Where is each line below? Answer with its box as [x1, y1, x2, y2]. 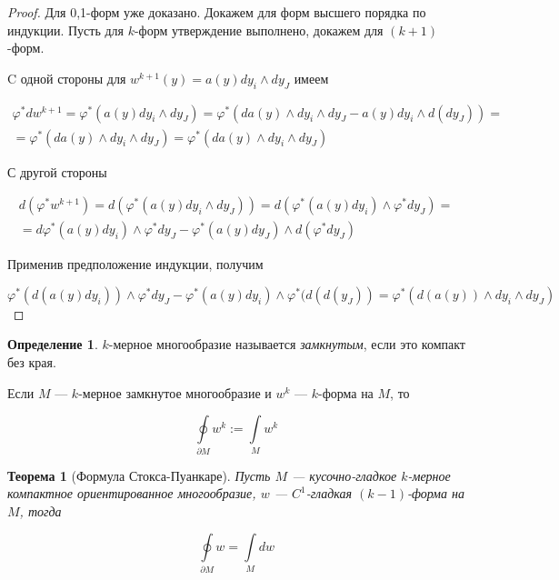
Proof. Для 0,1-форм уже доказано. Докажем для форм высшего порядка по [7, 3, 426, 21]
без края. [7, 353, 56, 372]
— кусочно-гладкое [292, 465, 397, 485]
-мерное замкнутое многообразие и [78, 383, 272, 402]
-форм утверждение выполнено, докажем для [134, 20, 384, 39]
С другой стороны [7, 162, 107, 181]
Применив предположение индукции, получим [7, 255, 264, 274]
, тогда [19, 501, 62, 520]
